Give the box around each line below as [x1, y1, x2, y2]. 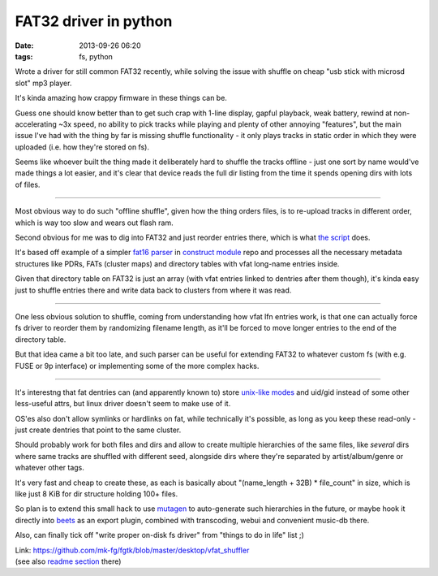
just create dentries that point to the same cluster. [15, 425, 182, 435]
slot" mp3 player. [15, 78, 72, 88]
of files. [15, 180, 41, 189]
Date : [15, 41, 34, 50]
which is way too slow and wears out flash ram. [15, 218, 174, 227]
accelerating [15, 119, 57, 129]
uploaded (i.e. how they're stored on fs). [15, 142, 150, 152]
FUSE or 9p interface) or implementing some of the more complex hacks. [15, 361, 260, 370]
